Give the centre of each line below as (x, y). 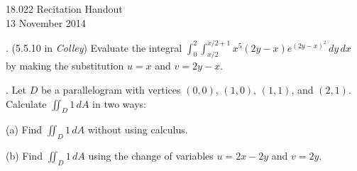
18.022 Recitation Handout (64, 9)
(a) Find (24, 129)
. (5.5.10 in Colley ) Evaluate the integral (94, 47)
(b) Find (24, 156)
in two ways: (119, 103)
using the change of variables (151, 156)
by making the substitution (65, 66)
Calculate (26, 103)
